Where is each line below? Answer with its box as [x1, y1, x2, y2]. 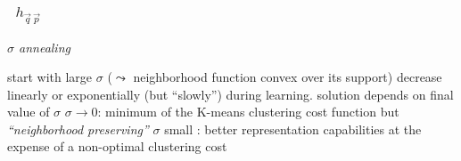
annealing [19, 37, 70, 56]
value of [7, 102, 50, 121]
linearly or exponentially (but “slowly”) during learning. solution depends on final [7, 85, 454, 103]
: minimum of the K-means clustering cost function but [97, 102, 399, 121]
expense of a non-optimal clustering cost [7, 137, 227, 156]
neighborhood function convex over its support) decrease [133, 68, 442, 86]
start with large [7, 68, 93, 86]
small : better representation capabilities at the [164, 119, 422, 138]
